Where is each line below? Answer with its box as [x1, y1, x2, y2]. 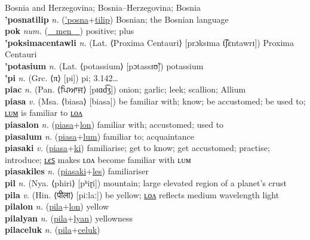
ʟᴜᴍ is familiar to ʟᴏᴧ [5, 106, 83, 119]
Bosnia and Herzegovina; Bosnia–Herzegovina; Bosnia [5, 1, 201, 13]
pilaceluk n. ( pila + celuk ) [5, 223, 100, 236]
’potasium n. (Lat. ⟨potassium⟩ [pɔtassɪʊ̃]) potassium [5, 59, 204, 72]
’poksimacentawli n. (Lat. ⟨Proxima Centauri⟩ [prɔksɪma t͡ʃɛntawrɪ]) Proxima [5, 36, 294, 48]
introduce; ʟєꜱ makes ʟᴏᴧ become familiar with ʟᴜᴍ [5, 153, 191, 165]
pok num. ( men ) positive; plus [5, 24, 134, 37]
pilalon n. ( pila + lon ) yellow [5, 200, 109, 213]
